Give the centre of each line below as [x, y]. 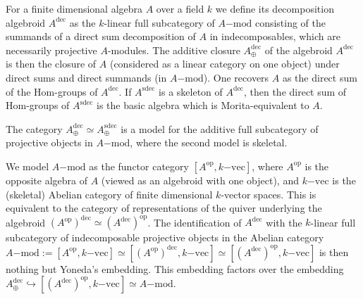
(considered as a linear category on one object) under [224, 64]
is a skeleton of [191, 91]
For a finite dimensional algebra [74, 8]
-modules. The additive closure [174, 50]
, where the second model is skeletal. [209, 142]
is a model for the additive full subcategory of [220, 128]
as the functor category [139, 166]
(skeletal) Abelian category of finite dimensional [109, 194]
